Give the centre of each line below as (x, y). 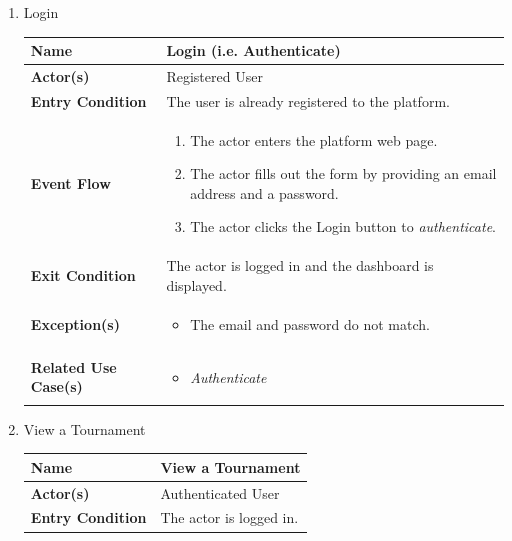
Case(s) (56, 386)
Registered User (214, 75)
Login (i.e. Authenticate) (253, 50)
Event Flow (70, 183)
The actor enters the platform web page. (314, 139)
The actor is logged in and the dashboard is (300, 265)
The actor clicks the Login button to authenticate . (343, 226)
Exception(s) (75, 323)
